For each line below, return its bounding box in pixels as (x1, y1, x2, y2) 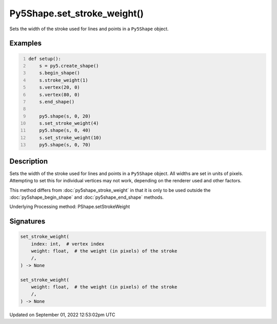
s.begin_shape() (39, 70, 81, 76)
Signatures (9, 217, 46, 226)
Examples (9, 39, 42, 48)
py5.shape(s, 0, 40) (39, 127, 91, 134)
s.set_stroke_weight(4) (39, 121, 100, 126)
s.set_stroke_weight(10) (39, 135, 102, 141)
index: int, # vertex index (31, 241, 105, 246)
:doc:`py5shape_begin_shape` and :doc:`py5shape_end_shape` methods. (9, 194, 164, 200)
